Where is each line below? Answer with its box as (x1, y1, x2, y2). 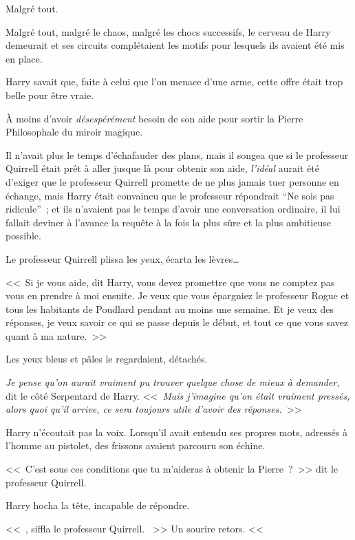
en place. (6, 51, 43, 65)
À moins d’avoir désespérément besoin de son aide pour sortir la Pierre (6, 111, 303, 125)
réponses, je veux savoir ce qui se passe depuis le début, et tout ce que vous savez (6, 315, 349, 330)
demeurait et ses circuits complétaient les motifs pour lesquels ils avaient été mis (6, 38, 345, 52)
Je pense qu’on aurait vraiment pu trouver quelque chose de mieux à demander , (6, 375, 340, 389)
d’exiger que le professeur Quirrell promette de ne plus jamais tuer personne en (6, 174, 339, 188)
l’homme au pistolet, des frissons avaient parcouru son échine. (6, 438, 266, 453)
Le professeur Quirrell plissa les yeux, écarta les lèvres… (6, 251, 239, 266)
